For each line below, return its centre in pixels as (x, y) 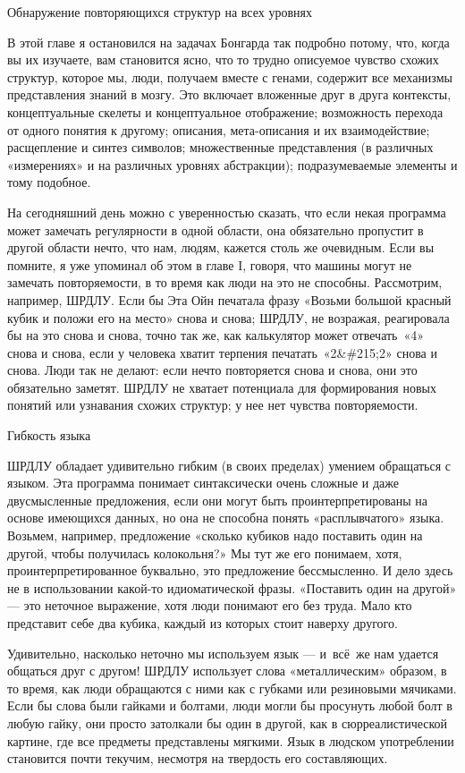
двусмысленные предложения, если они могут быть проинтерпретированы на (218, 500)
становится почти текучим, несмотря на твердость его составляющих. (198, 758)
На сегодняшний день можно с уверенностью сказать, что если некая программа (227, 212)
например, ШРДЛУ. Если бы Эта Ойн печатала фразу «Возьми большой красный (229, 299)
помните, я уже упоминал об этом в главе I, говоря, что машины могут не (210, 264)
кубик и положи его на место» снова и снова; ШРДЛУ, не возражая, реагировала (228, 317)
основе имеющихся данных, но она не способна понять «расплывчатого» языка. (226, 518)
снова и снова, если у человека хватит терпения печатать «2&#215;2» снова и (222, 352)
